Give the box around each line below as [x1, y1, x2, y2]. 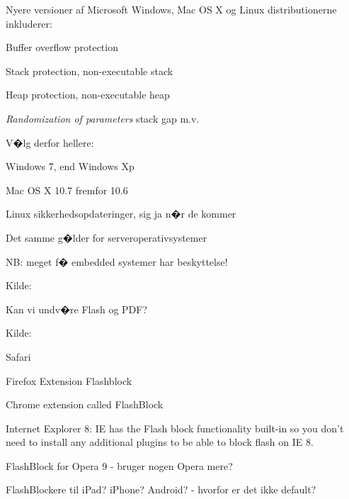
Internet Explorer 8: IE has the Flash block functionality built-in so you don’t [6, 420, 344, 435]
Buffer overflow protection [6, 40, 118, 55]
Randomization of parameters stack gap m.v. [6, 111, 200, 125]
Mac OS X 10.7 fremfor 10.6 [6, 182, 128, 197]
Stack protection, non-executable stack [6, 63, 173, 78]
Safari [6, 349, 31, 364]
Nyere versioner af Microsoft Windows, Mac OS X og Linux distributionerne [6, 2, 337, 16]
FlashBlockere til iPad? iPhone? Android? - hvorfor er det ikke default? [6, 482, 316, 497]
